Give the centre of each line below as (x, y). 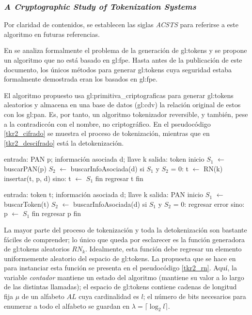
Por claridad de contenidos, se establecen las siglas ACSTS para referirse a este (121, 25)
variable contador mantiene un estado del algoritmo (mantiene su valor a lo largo (124, 277)
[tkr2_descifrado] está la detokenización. (64, 142)
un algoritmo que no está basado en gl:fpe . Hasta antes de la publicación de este (123, 60)
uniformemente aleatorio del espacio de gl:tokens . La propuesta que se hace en (120, 258)
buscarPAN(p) (25, 168)
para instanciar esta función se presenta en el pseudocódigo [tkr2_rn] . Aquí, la (120, 268)
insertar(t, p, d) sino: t (38, 178)
